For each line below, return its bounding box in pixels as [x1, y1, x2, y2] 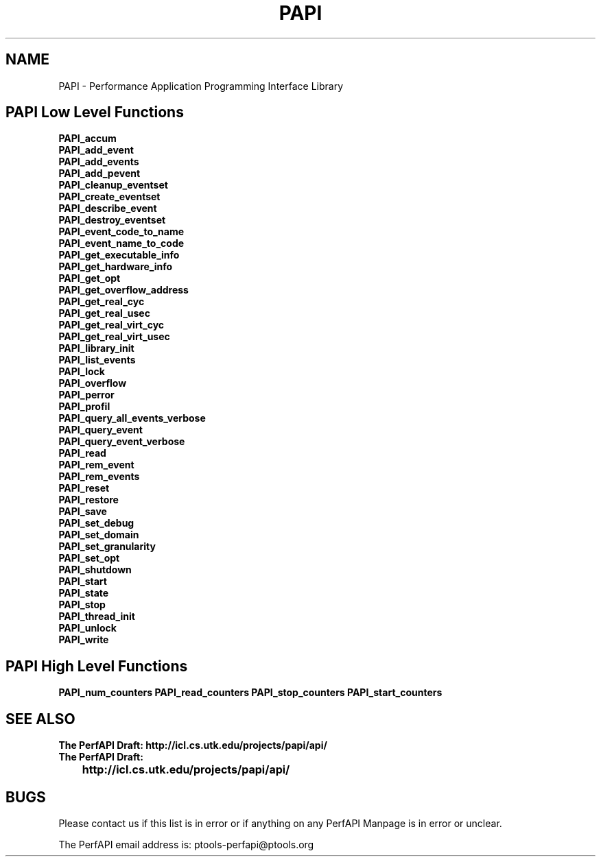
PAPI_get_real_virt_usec [58, 331, 170, 343]
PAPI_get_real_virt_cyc [58, 319, 165, 331]
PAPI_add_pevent [58, 167, 141, 180]
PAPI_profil [58, 400, 110, 413]
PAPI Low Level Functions [5, 104, 184, 121]
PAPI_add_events [58, 156, 139, 168]
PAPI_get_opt [58, 272, 121, 285]
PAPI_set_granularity [58, 540, 156, 553]
